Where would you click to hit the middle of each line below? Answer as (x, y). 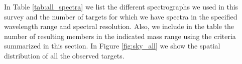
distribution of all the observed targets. (64, 55)
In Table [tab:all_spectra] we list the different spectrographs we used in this (121, 6)
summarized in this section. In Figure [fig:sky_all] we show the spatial (112, 46)
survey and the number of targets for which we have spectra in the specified (121, 16)
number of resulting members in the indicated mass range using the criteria (120, 36)
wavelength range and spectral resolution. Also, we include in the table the (119, 26)
